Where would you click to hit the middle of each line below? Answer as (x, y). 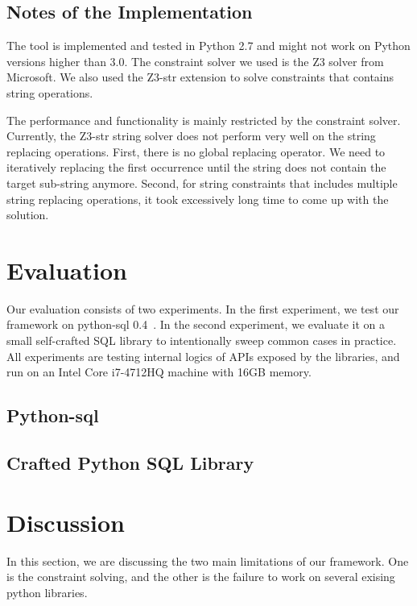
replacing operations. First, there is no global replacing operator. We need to (196, 151)
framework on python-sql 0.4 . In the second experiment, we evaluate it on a (196, 324)
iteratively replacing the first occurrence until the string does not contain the (196, 167)
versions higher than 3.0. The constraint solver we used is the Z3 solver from (195, 61)
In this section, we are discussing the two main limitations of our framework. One (208, 560)
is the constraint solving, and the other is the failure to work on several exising (201, 577)
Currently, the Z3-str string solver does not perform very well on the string (191, 136)
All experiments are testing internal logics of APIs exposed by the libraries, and (203, 356)
